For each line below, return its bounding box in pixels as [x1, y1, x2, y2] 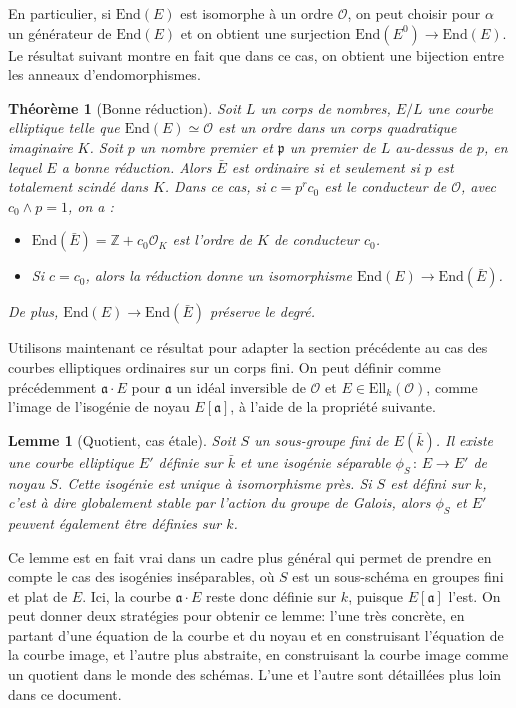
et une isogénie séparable [240, 451, 391, 472]
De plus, [8, 301, 59, 322]
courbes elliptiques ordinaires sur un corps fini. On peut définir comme [8, 356, 441, 377]
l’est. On [448, 585, 501, 606]
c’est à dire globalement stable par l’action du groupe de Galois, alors [8, 492, 431, 513]
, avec [460, 176, 497, 197]
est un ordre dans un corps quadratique [218, 117, 457, 138]
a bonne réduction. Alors [61, 156, 212, 177]
